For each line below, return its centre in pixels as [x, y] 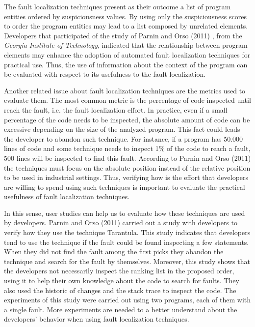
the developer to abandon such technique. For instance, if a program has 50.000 [124, 138]
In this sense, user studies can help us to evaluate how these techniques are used [125, 213]
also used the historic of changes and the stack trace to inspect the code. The [120, 290]
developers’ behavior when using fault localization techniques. [97, 319]
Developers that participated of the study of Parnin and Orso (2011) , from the [123, 35]
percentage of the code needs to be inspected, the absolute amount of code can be [127, 119]
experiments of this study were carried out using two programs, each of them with [127, 300]
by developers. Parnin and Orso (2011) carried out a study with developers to [121, 223]
